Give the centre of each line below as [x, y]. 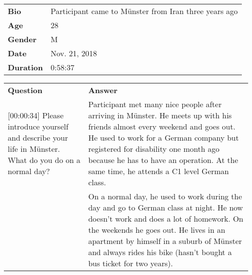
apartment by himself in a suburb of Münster [165, 241]
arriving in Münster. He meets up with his [160, 115]
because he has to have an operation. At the [163, 160]
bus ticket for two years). [131, 263]
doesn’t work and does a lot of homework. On [166, 218]
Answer [103, 90]
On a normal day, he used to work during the [165, 196]
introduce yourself [38, 126]
